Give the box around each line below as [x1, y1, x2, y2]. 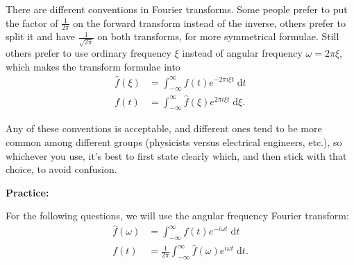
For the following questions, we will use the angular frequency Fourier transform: [6, 208, 349, 223]
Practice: [6, 185, 49, 199]
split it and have [6, 29, 76, 44]
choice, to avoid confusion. [6, 162, 117, 176]
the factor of [6, 15, 58, 30]
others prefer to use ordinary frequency [6, 46, 171, 60]
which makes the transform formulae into [6, 59, 180, 73]
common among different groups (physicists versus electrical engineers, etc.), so [6, 135, 342, 149]
